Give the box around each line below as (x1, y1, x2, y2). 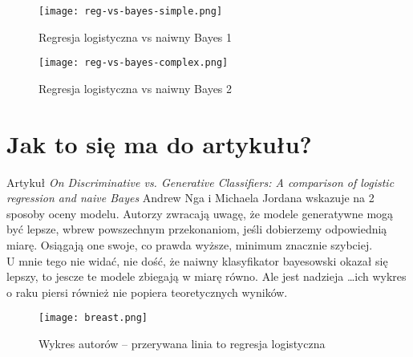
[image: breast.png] (38, 312, 148, 324)
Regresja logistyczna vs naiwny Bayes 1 (38, 28, 233, 45)
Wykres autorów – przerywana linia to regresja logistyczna (38, 335, 326, 352)
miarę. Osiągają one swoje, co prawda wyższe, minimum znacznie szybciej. (6, 237, 373, 253)
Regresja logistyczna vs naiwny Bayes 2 (38, 79, 233, 96)
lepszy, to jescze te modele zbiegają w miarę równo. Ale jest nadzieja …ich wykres (6, 268, 407, 285)
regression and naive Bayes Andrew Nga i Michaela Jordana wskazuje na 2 (6, 189, 375, 206)
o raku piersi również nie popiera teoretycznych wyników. (6, 283, 288, 300)
